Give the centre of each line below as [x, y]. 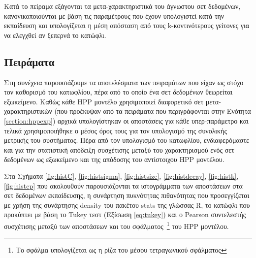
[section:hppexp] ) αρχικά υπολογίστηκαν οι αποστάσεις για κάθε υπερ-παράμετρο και [126, 120]
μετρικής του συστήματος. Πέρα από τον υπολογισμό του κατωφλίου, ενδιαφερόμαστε [127, 140]
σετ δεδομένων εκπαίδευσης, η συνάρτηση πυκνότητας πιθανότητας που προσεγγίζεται [127, 195]
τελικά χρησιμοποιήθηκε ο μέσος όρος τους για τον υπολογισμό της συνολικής [115, 130]
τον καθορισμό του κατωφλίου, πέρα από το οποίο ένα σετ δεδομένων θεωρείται [118, 92]
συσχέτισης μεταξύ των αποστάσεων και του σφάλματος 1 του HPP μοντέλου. [116, 225]
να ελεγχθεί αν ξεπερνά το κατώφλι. [55, 35]
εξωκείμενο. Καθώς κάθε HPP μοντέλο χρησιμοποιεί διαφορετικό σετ [104, 101]
